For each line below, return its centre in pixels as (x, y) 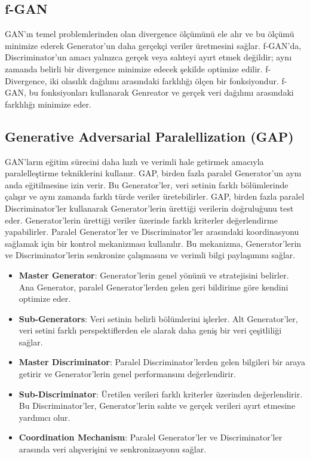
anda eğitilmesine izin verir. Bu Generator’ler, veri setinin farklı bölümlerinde (147, 184)
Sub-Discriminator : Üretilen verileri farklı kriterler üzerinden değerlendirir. (161, 394)
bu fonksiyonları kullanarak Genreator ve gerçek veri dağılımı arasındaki (161, 92)
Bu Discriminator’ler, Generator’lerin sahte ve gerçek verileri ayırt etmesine (157, 406)
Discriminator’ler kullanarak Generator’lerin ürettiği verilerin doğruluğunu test (149, 208)
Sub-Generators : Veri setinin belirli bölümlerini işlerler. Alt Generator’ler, (158, 318)
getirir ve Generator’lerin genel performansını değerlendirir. (127, 374)
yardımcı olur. (44, 417)
